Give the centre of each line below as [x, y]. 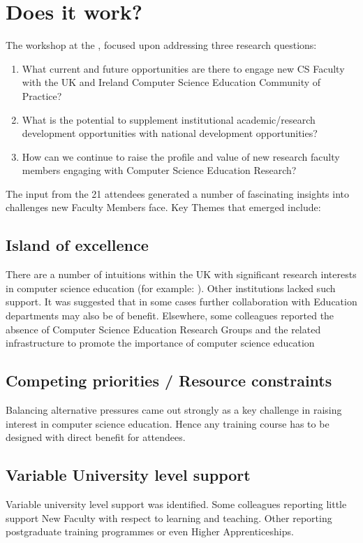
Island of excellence [77, 245]
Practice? [42, 95]
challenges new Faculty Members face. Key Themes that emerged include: [163, 207]
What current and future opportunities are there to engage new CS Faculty [183, 68]
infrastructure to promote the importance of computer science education [160, 343]
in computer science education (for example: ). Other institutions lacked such [171, 288]
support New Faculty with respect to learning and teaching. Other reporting [169, 517]
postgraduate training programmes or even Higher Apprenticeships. [150, 531]
